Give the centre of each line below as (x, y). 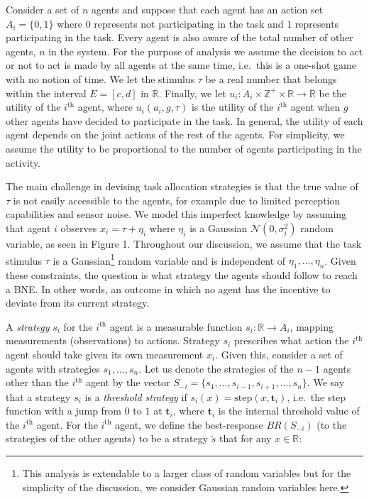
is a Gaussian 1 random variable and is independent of (169, 259)
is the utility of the (232, 107)
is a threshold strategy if (136, 396)
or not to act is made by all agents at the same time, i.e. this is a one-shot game (181, 65)
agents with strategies (53, 368)
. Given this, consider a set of (279, 354)
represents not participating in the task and (189, 23)
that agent (28, 227)
